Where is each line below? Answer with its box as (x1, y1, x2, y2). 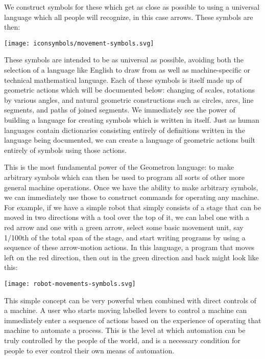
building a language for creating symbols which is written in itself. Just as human (4, 115, 259, 125)
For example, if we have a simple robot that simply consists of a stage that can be (4, 201, 261, 212)
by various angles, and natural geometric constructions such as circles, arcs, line (4, 94, 254, 105)
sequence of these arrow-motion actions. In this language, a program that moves (4, 242, 255, 253)
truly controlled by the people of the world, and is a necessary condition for (4, 334, 240, 345)
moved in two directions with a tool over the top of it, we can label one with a (4, 212, 250, 222)
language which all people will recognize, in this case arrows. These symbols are (4, 11, 253, 22)
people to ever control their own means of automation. (4, 345, 175, 355)
